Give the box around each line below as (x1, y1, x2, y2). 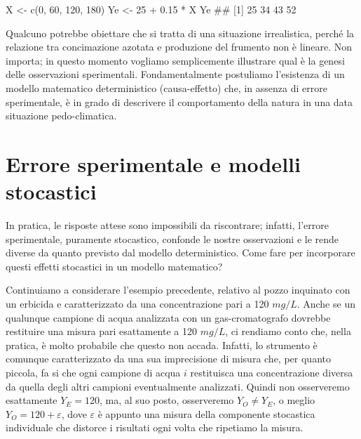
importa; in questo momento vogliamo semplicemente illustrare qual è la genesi (6, 53, 345, 67)
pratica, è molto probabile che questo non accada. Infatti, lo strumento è (6, 337, 318, 352)
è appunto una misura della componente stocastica (97, 406, 315, 421)
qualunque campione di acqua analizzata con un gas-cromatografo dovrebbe (6, 310, 331, 325)
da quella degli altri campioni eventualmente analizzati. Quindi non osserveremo (6, 379, 350, 393)
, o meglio (273, 393, 315, 407)
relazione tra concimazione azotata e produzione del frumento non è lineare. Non (6, 39, 353, 54)
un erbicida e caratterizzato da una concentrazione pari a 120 (6, 296, 269, 311)
